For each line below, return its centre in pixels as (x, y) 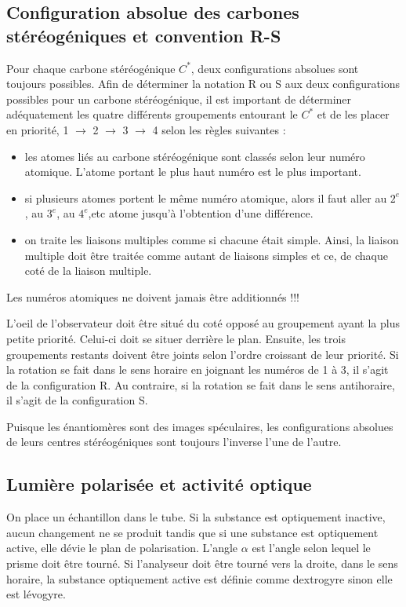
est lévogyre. (36, 594)
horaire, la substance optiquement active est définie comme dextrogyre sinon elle (199, 578)
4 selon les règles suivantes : (219, 129)
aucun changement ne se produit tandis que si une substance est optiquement (192, 532)
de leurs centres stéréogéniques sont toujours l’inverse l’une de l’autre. (174, 442)
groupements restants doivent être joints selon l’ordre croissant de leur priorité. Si (203, 354)
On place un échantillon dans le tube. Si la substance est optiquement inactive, (196, 517)
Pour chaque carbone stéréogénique (91, 68)
